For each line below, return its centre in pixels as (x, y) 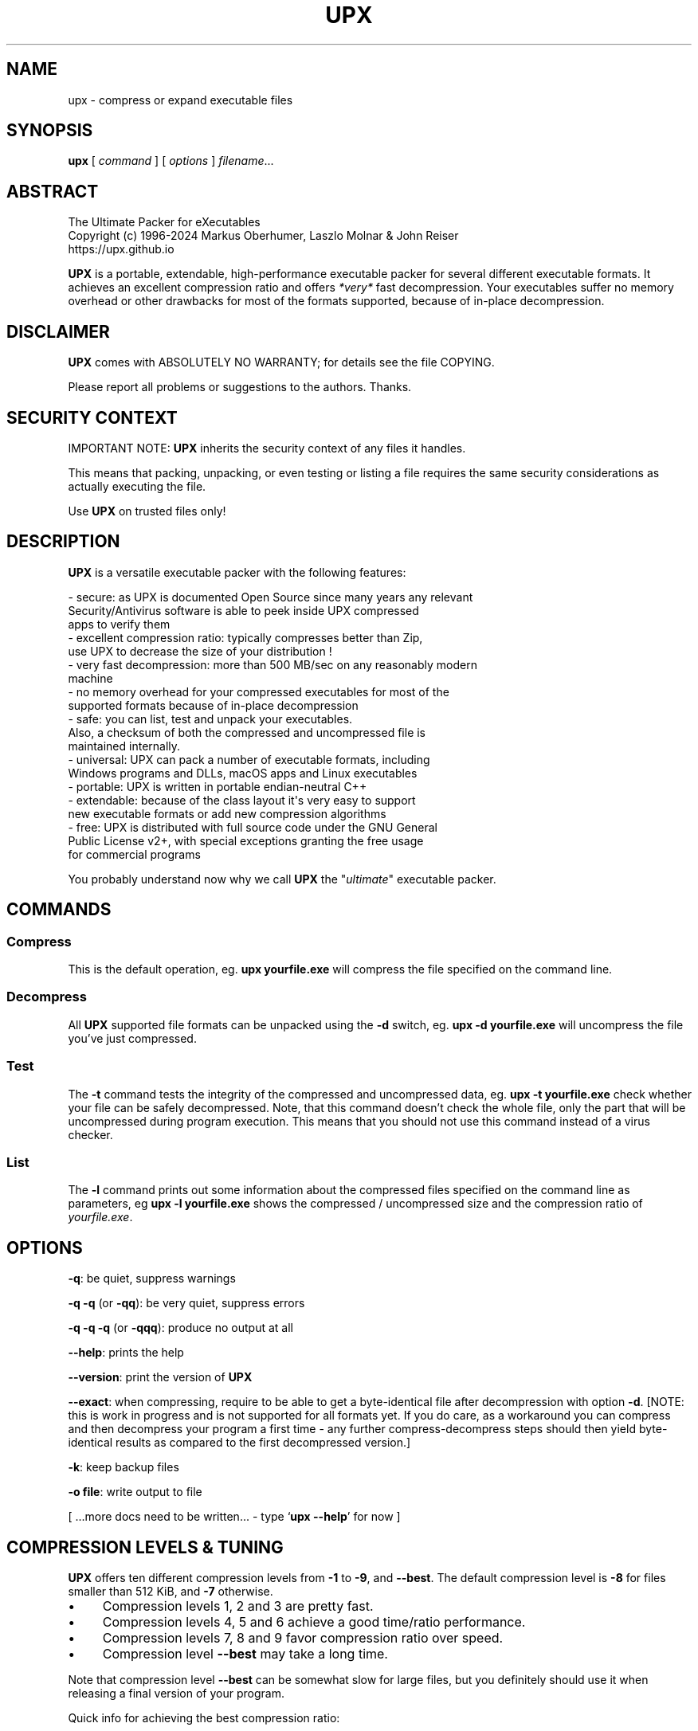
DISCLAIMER (58, 331)
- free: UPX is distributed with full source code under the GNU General (253, 827)
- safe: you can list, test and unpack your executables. (210, 719)
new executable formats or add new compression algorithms (227, 813)
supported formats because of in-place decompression (213, 705)
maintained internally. (124, 746)
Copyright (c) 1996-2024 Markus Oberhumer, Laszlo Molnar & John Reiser (263, 236)
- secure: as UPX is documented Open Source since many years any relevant (271, 597)
